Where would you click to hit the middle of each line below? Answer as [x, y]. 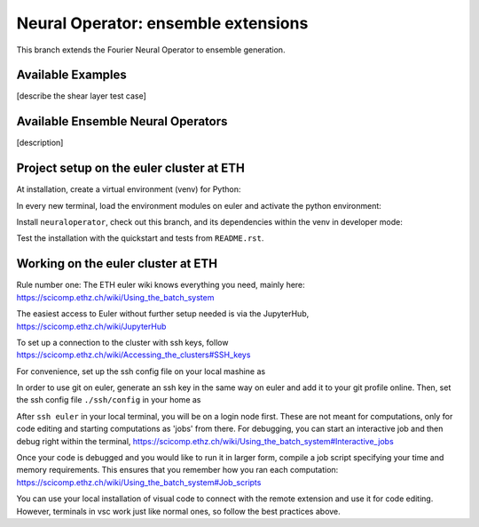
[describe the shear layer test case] [81, 96]
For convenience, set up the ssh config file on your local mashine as [141, 371]
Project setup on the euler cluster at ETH [131, 168]
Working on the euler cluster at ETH [117, 263]
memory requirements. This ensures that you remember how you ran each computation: [177, 470]
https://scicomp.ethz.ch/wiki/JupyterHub [91, 326]
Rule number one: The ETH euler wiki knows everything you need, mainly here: [161, 285]
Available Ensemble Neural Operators [122, 121]
